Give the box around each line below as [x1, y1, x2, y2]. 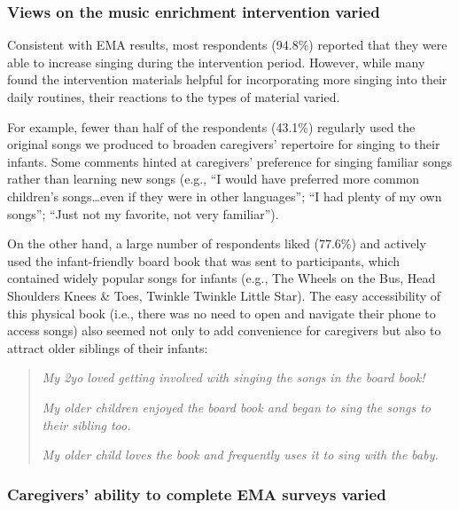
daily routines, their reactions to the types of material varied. [7, 88, 340, 106]
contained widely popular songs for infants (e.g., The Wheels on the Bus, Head [7, 269, 436, 287]
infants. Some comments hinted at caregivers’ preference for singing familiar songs [7, 152, 452, 170]
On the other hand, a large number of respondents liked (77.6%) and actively [7, 234, 426, 253]
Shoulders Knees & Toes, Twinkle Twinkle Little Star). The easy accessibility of [7, 286, 441, 304]
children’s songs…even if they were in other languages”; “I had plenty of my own [7, 186, 442, 205]
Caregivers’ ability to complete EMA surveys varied [7, 483, 386, 505]
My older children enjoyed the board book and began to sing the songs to [42, 397, 431, 416]
